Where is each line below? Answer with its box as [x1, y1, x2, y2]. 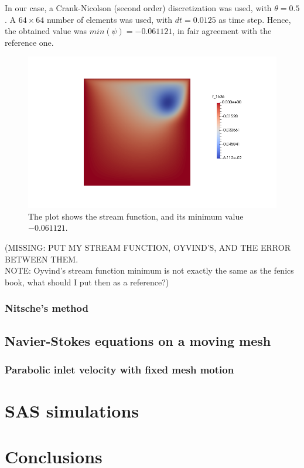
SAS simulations [5, 398, 139, 422]
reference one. [5, 36, 54, 48]
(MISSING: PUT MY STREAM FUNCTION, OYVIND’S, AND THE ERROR [5, 241, 291, 253]
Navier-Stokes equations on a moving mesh [5, 331, 271, 349]
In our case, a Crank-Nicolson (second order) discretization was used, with [5, 2, 272, 14]
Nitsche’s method [5, 301, 88, 315]
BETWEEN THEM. [5, 252, 78, 265]
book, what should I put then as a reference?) [5, 275, 169, 288]
